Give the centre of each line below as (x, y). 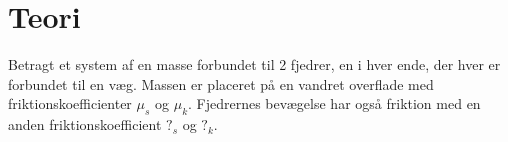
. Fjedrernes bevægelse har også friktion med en (334, 103)
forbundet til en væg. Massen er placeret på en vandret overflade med (221, 83)
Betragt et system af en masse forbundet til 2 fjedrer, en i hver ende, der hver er (254, 64)
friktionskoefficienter (70, 103)
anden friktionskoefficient (85, 124)
